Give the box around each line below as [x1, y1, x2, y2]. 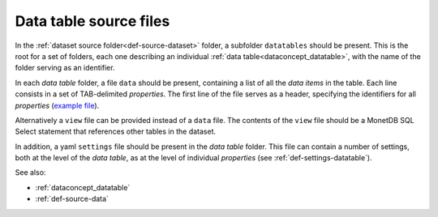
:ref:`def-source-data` [35, 194, 109, 204]
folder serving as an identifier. [15, 63, 115, 73]
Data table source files [15, 12, 170, 30]
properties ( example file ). [15, 100, 100, 110]
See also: [15, 168, 46, 177]
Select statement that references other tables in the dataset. [15, 126, 217, 137]
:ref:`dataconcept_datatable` [35, 182, 131, 192]
